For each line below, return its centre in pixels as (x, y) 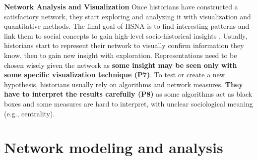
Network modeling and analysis (114, 147)
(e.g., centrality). (30, 113)
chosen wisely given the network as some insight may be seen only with (121, 65)
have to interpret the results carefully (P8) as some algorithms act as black (128, 94)
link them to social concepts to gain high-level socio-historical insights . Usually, (126, 35)
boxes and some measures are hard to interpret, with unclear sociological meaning (128, 103)
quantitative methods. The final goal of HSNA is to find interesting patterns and (127, 26)
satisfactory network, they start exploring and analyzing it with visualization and (128, 16)
